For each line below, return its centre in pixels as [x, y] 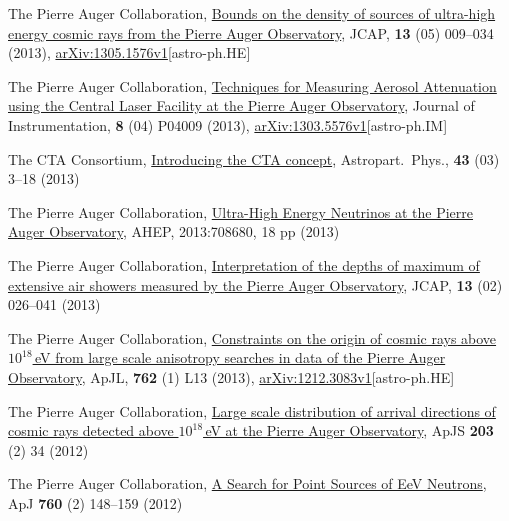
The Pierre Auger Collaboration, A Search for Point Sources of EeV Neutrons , [247, 483]
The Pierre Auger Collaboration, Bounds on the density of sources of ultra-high [252, 13]
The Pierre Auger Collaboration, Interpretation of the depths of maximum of [244, 264]
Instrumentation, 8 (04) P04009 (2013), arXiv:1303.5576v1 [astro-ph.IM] [228, 124]
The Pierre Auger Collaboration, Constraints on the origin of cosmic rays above [252, 337]
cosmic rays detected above [91, 430]
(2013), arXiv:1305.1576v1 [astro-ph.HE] [129, 52]
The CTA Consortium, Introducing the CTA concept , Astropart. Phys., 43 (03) [254, 158]
